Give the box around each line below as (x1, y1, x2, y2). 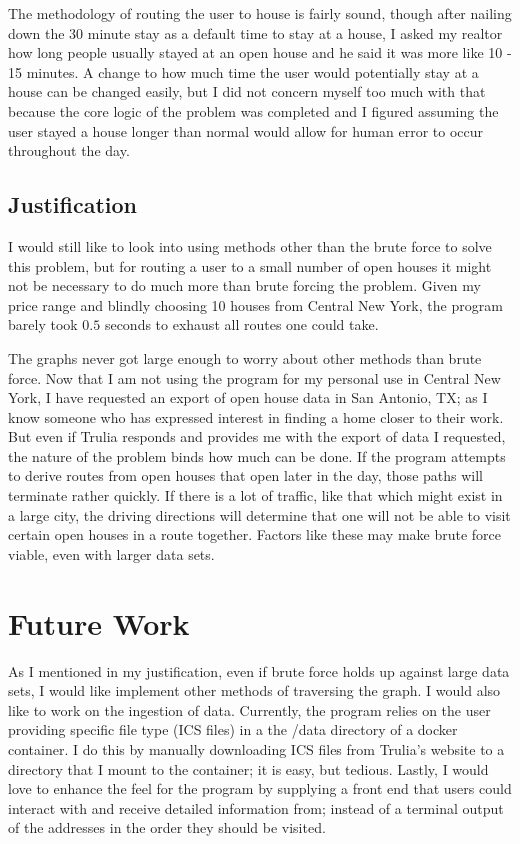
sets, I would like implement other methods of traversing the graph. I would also (8, 680, 501, 701)
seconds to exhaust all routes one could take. (104, 314, 379, 335)
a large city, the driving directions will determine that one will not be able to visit (8, 504, 511, 525)
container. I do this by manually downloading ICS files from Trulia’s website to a (8, 738, 505, 759)
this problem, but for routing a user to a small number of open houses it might (8, 255, 492, 276)
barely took (8, 314, 78, 335)
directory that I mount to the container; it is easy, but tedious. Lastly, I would (8, 758, 489, 779)
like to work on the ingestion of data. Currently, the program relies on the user (8, 699, 491, 720)
